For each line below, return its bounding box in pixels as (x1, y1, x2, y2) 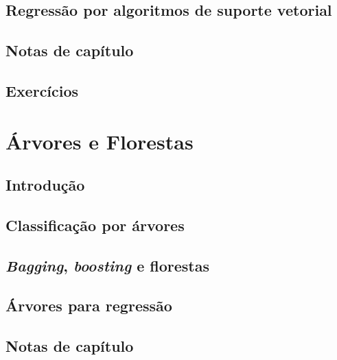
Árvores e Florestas (5, 127, 194, 155)
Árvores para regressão (5, 295, 172, 316)
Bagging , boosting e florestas (5, 254, 209, 276)
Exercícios (5, 80, 79, 101)
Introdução (5, 174, 85, 195)
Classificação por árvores (5, 214, 185, 235)
